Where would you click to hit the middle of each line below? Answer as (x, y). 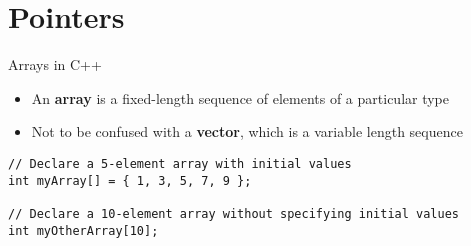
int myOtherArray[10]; (83, 230)
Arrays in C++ (55, 64)
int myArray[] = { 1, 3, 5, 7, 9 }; (130, 180)
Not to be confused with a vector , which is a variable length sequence (247, 131)
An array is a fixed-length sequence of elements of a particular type (240, 97)
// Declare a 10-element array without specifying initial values (234, 213)
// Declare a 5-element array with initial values (180, 163)
